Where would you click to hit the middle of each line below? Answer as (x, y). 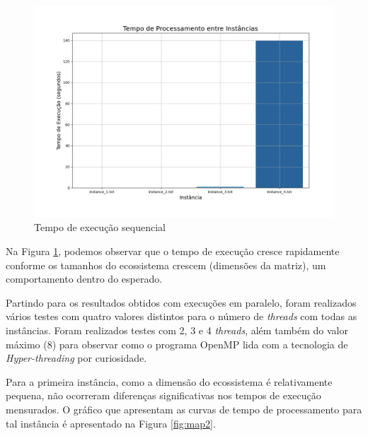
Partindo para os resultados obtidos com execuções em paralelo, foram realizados (181, 302)
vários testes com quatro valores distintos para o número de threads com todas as (182, 316)
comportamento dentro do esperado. (84, 279)
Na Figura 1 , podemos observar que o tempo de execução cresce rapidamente (173, 251)
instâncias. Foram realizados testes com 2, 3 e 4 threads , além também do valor (177, 330)
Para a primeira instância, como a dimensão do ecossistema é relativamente (169, 381)
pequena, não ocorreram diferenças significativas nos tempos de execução (163, 395)
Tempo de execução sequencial (100, 227)
